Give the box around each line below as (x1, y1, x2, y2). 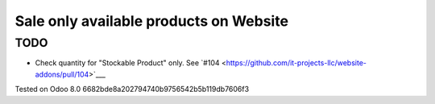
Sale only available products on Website (14, 12, 289, 30)
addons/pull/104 (35, 69, 89, 79)
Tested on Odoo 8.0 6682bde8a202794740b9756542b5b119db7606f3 (14, 85, 250, 94)
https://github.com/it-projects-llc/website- (226, 58, 367, 68)
